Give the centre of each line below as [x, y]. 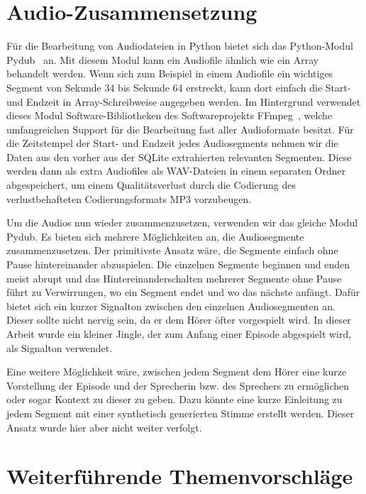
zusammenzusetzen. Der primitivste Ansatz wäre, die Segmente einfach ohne [172, 250]
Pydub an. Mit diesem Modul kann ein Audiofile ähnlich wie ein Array [163, 59]
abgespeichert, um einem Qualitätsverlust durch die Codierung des [151, 185]
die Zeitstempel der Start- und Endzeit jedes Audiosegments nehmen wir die [172, 143]
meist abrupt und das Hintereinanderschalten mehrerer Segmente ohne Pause [174, 278]
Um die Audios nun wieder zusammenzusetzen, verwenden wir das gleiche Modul [182, 223]
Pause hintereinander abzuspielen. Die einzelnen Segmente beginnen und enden [178, 264]
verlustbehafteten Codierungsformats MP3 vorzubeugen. [129, 198]
